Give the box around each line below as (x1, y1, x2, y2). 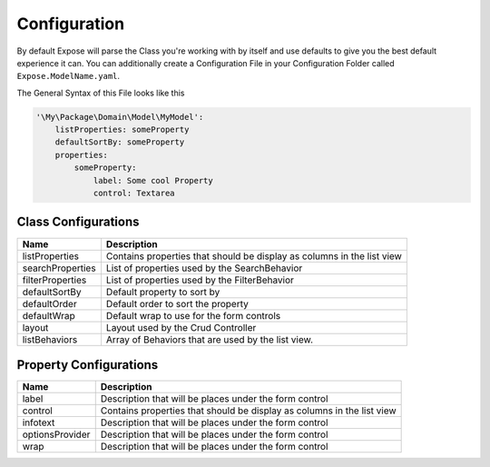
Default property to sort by (105, 285, 220, 298)
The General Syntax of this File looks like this (16, 87, 185, 98)
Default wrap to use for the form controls (105, 309, 281, 322)
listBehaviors (22, 333, 78, 345)
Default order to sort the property (105, 297, 249, 310)
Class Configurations (16, 214, 140, 230)
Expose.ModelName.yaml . (16, 71, 121, 82)
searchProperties (22, 262, 96, 274)
